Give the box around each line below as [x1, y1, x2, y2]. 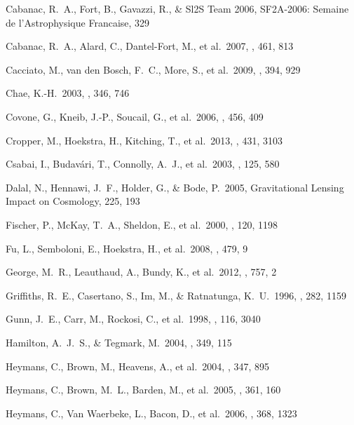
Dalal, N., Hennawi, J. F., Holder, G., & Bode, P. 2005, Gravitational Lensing [6, 180, 344, 194]
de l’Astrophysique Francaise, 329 [6, 15, 150, 29]
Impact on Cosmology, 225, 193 [6, 194, 140, 208]
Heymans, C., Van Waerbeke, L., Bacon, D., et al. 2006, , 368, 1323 [6, 405, 297, 420]
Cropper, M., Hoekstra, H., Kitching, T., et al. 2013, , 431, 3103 [6, 133, 282, 147]
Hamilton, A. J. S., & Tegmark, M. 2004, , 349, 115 [6, 335, 232, 349]
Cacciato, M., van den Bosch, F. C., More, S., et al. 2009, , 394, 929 [6, 62, 301, 76]
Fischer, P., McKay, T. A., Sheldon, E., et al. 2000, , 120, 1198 [6, 217, 278, 231]
